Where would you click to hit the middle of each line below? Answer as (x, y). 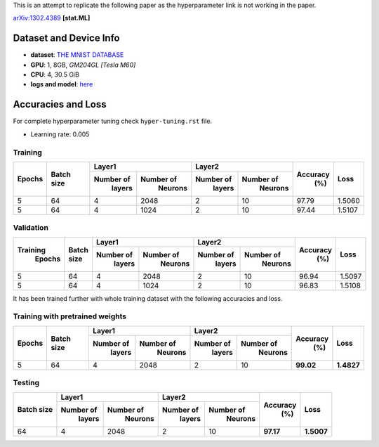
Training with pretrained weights (70, 316)
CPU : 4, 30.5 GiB (55, 74)
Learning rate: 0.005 (60, 134)
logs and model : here (62, 84)
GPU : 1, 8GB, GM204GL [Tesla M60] (83, 65)
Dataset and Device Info (66, 38)
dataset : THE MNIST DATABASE (77, 55)
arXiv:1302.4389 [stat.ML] (52, 18)
